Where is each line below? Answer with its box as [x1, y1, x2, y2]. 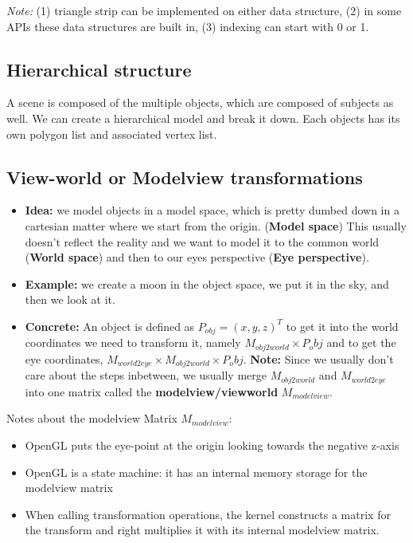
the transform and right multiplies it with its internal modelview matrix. [25, 521, 380, 538]
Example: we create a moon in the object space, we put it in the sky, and [25, 275, 389, 292]
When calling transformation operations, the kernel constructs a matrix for [25, 506, 391, 522]
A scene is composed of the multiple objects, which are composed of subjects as [6, 94, 394, 111]
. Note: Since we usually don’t [243, 350, 394, 367]
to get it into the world [286, 317, 399, 334]
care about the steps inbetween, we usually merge [25, 367, 267, 384]
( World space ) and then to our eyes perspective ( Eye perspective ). [25, 249, 369, 266]
